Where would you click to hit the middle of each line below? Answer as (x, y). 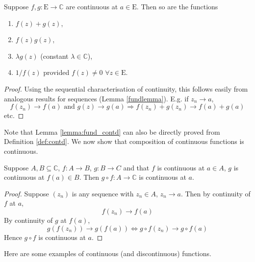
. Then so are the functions (177, 6)
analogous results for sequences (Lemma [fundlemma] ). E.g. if (96, 98)
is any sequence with (103, 193)
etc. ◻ (14, 115)
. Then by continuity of (216, 193)
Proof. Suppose (26, 193)
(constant (54, 56)
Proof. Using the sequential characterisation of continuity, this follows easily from (126, 88)
